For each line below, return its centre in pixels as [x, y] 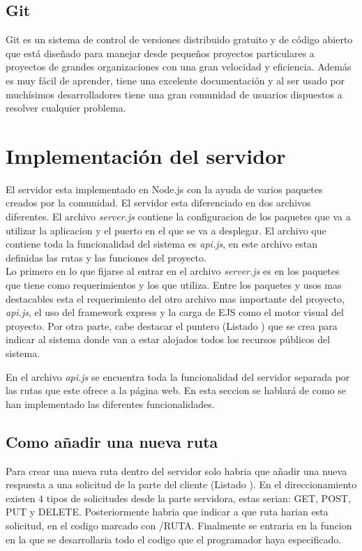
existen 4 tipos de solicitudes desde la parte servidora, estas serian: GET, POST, [178, 498]
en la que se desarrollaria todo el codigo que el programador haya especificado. [174, 539]
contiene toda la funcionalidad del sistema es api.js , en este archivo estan [162, 244]
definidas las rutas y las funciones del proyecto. [106, 257]
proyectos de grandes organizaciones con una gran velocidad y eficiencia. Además [179, 67]
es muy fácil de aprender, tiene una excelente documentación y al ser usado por [175, 80]
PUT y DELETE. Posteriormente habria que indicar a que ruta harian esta [167, 512]
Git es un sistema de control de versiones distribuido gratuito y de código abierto [179, 39]
